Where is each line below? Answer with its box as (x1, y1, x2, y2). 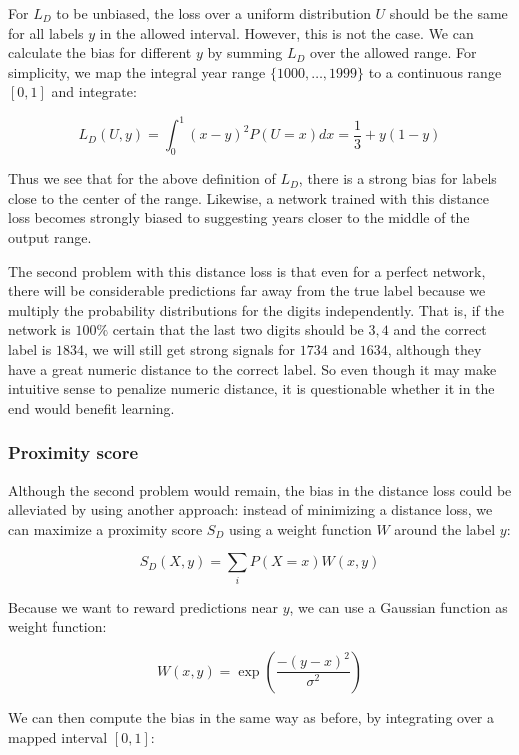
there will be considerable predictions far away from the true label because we (8, 280, 486, 301)
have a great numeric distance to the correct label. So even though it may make (8, 358, 497, 379)
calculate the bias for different (8, 42, 192, 63)
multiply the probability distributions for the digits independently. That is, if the (8, 299, 504, 320)
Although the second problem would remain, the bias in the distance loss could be (8, 479, 512, 500)
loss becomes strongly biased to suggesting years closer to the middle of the (8, 207, 470, 228)
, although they (387, 339, 482, 360)
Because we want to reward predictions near (8, 596, 278, 617)
